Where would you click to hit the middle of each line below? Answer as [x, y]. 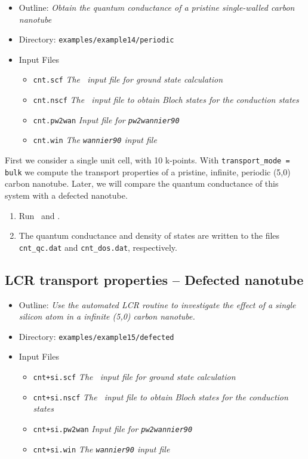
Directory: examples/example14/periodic [96, 39]
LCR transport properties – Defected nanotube [154, 279]
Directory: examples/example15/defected [96, 336]
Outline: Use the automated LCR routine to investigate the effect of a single [157, 304]
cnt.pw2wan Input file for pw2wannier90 [106, 119]
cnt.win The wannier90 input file [95, 140]
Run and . [39, 215]
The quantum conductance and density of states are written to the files [149, 235]
